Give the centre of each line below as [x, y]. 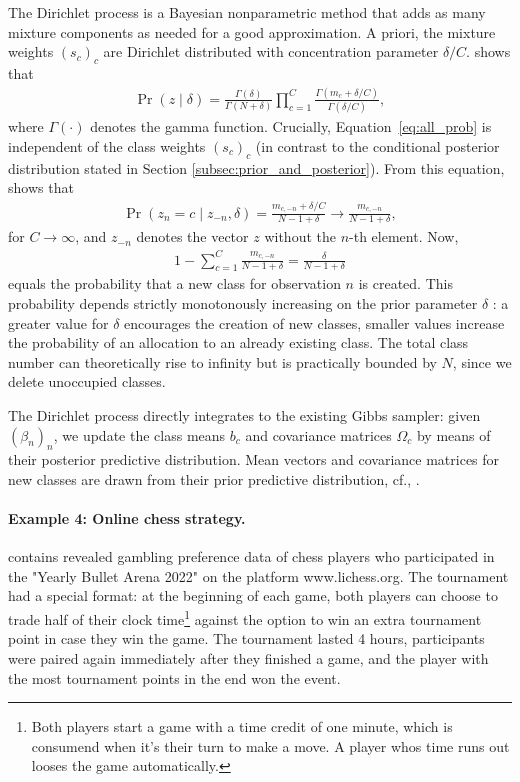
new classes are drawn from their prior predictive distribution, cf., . [214, 478]
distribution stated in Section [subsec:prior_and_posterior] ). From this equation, [256, 167]
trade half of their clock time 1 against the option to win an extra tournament [245, 617]
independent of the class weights [107, 145]
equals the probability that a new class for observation [174, 283]
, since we [482, 361]
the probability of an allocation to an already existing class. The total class [238, 342]
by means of [453, 434]
